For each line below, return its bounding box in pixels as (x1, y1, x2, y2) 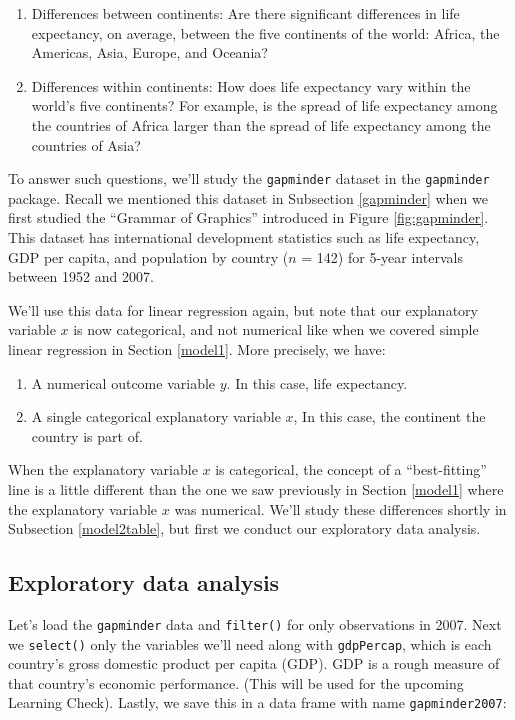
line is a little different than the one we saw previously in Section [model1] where (8, 478, 504, 499)
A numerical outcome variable (31, 372, 216, 393)
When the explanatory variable (8, 459, 198, 480)
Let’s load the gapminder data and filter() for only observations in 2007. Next (8, 613, 502, 634)
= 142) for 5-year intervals (301, 246, 463, 267)
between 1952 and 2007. (8, 266, 154, 287)
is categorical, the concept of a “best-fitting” (215, 459, 487, 480)
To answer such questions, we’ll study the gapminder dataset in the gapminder (8, 168, 490, 189)
